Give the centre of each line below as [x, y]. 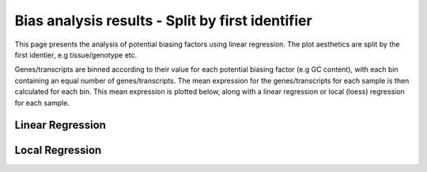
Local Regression [58, 150]
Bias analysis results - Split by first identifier [163, 21]
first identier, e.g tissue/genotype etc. [76, 54]
